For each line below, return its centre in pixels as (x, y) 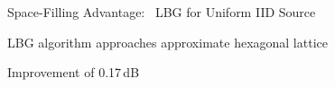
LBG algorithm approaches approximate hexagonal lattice (167, 42)
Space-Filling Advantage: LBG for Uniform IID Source (162, 12)
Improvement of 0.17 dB (74, 72)
